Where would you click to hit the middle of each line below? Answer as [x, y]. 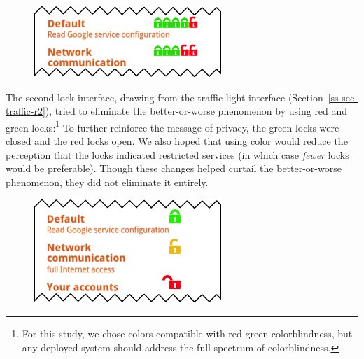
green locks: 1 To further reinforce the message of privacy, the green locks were [173, 126]
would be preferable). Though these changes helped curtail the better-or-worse [174, 168]
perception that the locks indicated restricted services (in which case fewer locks [177, 154]
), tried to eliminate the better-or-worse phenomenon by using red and [196, 111]
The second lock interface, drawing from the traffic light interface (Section [164, 97]
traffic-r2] [26, 111]
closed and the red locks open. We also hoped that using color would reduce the [177, 141]
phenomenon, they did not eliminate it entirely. [107, 182]
